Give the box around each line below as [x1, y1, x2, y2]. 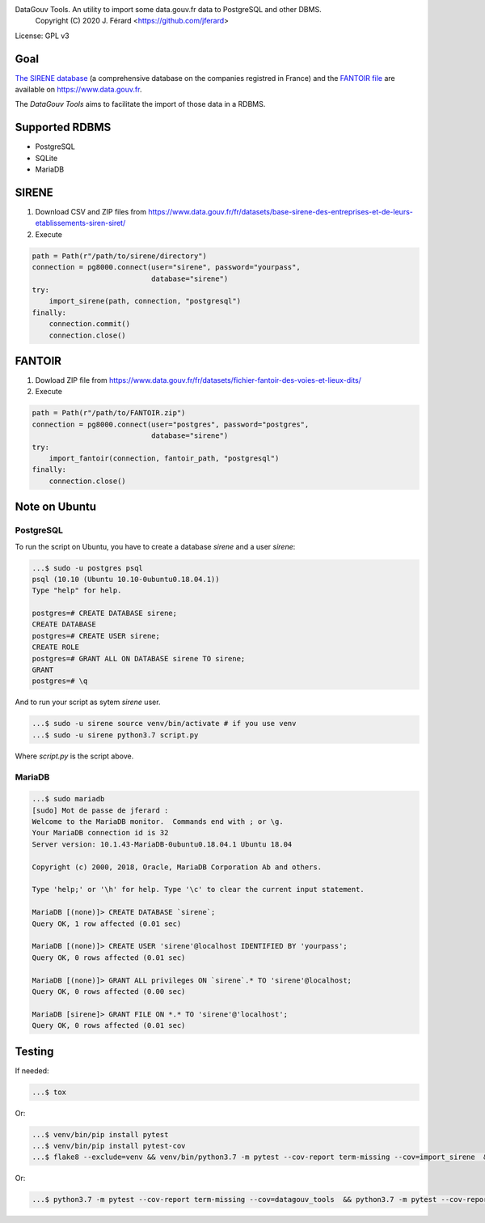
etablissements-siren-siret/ [35, 219, 126, 228]
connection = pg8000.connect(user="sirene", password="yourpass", [32, 263, 301, 272]
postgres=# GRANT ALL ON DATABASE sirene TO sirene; [32, 654, 246, 663]
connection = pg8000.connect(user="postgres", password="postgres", [32, 419, 310, 429]
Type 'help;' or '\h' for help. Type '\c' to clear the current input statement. [32, 885, 365, 894]
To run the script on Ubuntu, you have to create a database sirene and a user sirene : [15, 541, 296, 551]
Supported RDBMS [15, 121, 112, 134]
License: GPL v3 [15, 31, 70, 40]
